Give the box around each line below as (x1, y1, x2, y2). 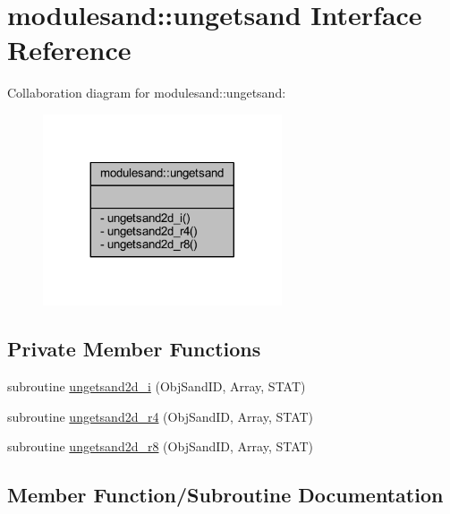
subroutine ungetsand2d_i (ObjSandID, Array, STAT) (7, 377, 306, 396)
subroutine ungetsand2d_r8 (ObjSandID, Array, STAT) (7, 437, 314, 456)
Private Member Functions (7, 335, 261, 363)
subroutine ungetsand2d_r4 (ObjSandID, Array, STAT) (7, 407, 314, 425)
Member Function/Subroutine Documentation (7, 481, 444, 509)
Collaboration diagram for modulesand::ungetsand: (7, 83, 286, 102)
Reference (7, 31, 132, 68)
